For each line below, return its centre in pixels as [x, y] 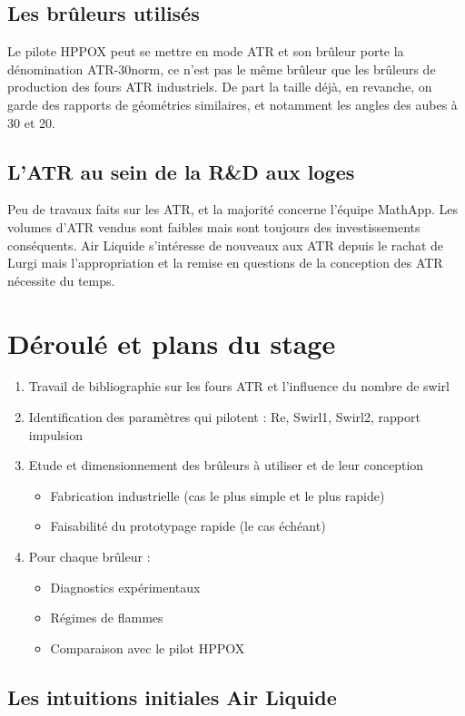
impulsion [56, 434]
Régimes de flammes [107, 618]
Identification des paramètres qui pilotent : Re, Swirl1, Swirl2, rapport [224, 417]
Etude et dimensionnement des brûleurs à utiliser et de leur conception [226, 465]
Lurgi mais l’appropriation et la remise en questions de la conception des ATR [225, 263]
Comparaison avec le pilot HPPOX [148, 647]
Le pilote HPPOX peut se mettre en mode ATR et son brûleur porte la [206, 51]
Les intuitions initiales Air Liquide [172, 696]
